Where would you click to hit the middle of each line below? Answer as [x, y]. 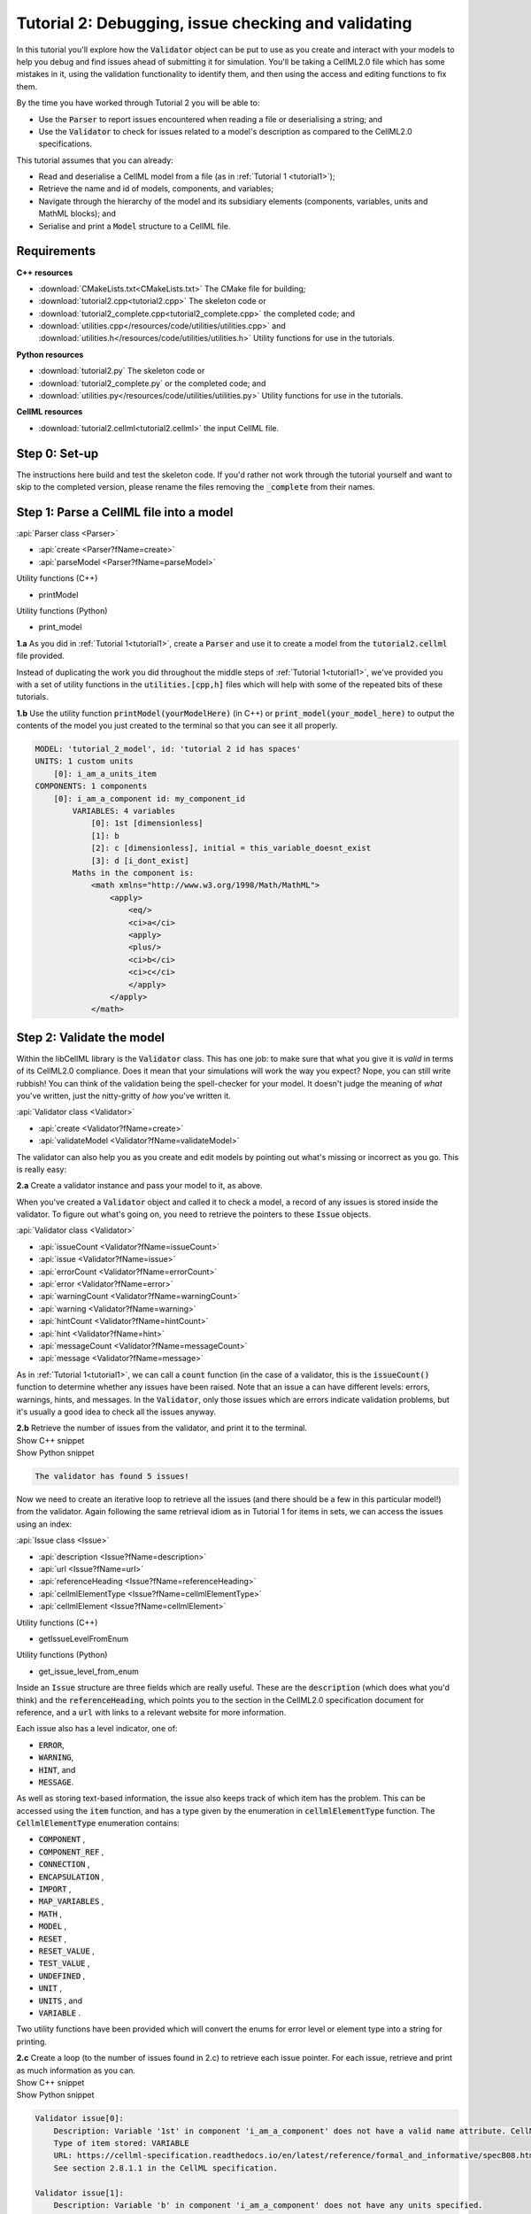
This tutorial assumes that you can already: [95, 160]
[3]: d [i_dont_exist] [140, 860]
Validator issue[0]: [79, 2118]
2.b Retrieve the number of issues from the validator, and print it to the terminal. [162, 1428]
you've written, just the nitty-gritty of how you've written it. [124, 1095]
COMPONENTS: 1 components [91, 786]
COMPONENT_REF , [71, 1852]
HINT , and [57, 1769]
